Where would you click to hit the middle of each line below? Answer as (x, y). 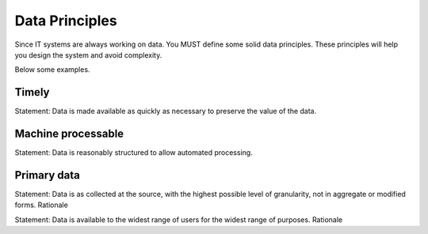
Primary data (48, 175)
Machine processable (69, 134)
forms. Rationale (42, 205)
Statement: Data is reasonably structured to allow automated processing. (134, 153)
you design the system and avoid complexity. (88, 55)
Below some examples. (52, 70)
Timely (32, 92)
